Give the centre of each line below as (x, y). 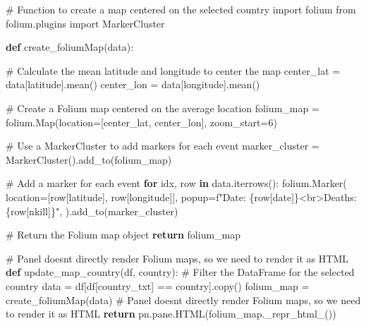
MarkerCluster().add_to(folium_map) (89, 159)
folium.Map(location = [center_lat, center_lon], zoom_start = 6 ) (141, 122)
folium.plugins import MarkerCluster (85, 23)
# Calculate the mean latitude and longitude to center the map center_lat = (173, 70)
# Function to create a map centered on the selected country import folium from (181, 9)
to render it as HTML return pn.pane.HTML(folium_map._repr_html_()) (171, 314)
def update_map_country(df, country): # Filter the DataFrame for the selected (180, 272)
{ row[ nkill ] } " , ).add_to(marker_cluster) (92, 211)
